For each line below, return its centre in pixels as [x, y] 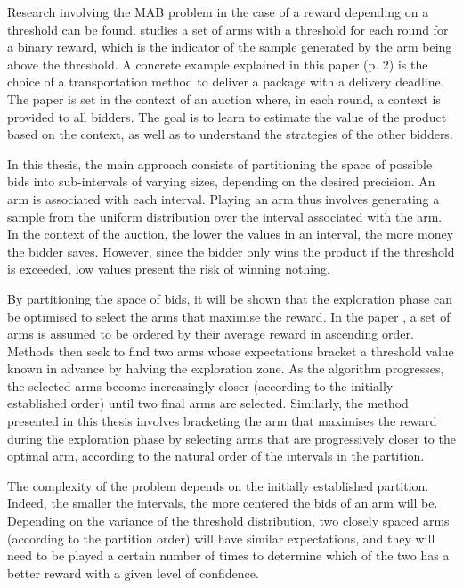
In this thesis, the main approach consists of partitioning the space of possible [220, 163]
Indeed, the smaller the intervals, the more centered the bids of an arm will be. [223, 503]
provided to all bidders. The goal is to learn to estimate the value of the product [227, 116]
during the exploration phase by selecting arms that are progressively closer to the [231, 438]
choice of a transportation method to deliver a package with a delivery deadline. [226, 82]
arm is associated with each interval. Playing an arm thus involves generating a [223, 198]
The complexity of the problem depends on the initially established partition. [218, 485]
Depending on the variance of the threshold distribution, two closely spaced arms [228, 521]
